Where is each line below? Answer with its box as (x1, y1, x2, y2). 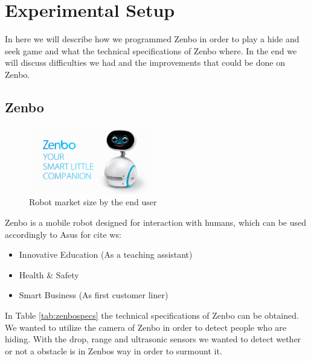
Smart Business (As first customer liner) (19, 289, 168, 301)
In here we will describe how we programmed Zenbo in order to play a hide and (5, 33, 300, 45)
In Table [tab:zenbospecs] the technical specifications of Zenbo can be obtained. (5, 309, 299, 322)
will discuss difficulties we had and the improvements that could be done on (5, 56, 285, 69)
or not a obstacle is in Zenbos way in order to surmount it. (5, 344, 222, 357)
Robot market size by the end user (29, 196, 157, 208)
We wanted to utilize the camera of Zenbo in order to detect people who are (5, 321, 287, 333)
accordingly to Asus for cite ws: (5, 228, 121, 240)
